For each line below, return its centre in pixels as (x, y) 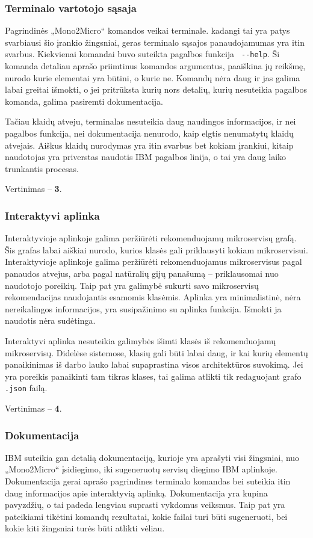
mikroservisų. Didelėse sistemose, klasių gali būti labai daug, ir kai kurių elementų (156, 352)
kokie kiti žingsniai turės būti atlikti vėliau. (85, 528)
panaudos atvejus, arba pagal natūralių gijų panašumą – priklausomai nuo (142, 273)
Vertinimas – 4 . (33, 408)
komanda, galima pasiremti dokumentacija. (84, 101)
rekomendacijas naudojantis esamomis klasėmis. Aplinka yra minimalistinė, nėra (153, 297)
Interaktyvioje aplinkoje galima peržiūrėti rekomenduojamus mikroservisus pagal (153, 261)
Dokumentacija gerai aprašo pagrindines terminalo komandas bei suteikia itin (148, 481)
